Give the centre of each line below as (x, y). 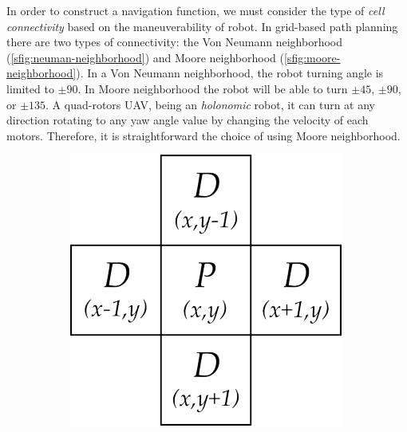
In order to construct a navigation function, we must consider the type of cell (196, 10)
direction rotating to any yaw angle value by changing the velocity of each (188, 120)
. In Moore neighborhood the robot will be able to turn (213, 88)
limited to (30, 88)
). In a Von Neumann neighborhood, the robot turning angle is (230, 73)
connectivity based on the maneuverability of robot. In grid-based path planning (202, 26)
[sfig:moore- (312, 57)
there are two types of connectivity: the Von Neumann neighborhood (174, 42)
